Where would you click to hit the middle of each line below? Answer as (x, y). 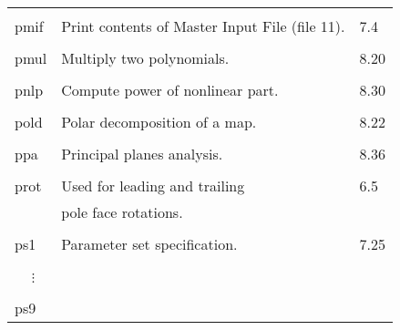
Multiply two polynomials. (145, 58)
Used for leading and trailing (153, 186)
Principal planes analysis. (142, 154)
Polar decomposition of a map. (159, 122)
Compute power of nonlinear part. (170, 90)
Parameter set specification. (149, 244)
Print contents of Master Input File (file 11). (203, 26)
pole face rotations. (122, 212)
